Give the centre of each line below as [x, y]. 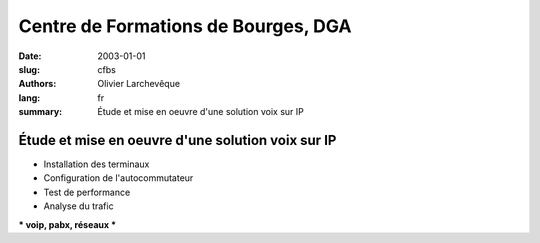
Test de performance [87, 192]
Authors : [37, 84]
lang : [29, 97]
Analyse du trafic [78, 206]
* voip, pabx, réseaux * [67, 224]
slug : [29, 69]
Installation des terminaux [96, 164]
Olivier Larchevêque [138, 84]
